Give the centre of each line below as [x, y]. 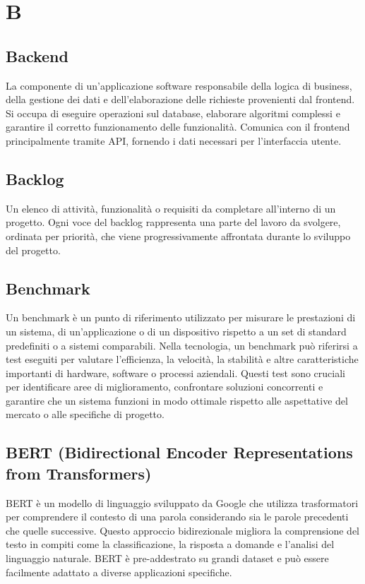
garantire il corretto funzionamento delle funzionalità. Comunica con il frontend [178, 127]
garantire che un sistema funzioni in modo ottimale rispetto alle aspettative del [177, 400]
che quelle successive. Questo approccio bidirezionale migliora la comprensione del [183, 530]
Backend [37, 55]
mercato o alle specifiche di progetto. [85, 414]
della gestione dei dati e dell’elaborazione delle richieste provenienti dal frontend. [180, 99]
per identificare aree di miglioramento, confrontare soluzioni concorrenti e [164, 387]
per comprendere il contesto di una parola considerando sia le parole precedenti [177, 517]
